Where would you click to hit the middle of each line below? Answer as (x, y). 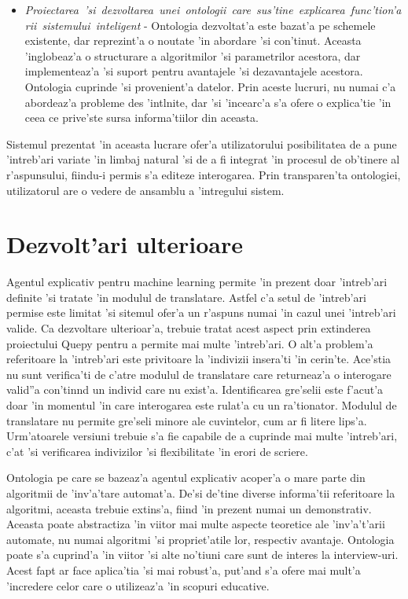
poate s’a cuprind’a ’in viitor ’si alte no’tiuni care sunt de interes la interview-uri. (202, 555)
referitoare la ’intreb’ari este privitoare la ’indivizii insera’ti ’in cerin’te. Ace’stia (199, 359)
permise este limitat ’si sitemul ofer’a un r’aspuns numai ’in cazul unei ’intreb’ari (201, 312)
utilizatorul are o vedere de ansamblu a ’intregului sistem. (145, 190)
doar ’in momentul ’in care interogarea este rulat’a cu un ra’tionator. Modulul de (202, 405)
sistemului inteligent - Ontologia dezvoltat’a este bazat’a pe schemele (209, 25)
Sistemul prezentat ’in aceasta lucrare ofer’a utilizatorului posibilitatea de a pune (202, 143)
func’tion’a (376, 9)
